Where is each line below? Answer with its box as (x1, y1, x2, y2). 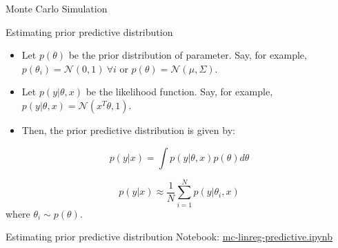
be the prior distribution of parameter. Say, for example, (68, 48, 307, 62)
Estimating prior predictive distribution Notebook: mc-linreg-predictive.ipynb (6, 229, 332, 244)
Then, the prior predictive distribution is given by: (21, 122, 235, 137)
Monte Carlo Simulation (6, 1, 108, 15)
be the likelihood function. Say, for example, (86, 84, 273, 99)
